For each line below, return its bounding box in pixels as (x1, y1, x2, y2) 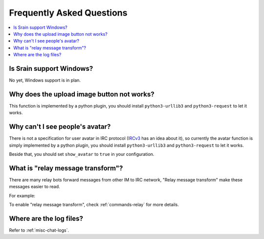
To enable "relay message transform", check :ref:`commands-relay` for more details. (9, 202, 179, 208)
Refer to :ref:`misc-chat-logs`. (9, 227, 69, 233)
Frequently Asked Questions (9, 7, 128, 18)
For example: (9, 193, 36, 198)
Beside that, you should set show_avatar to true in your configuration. (9, 152, 154, 157)
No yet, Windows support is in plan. (9, 77, 81, 83)
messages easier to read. (9, 184, 61, 190)
